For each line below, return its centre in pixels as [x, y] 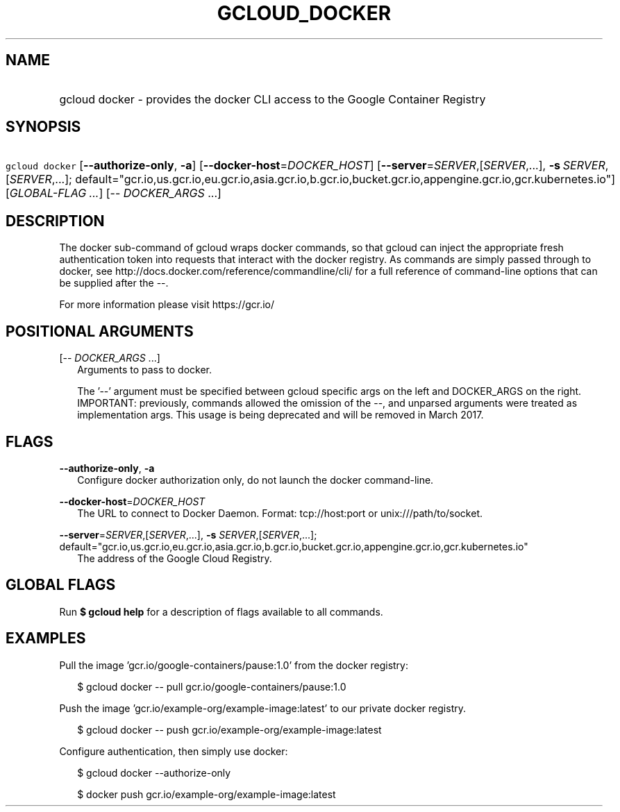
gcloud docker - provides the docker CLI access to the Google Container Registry [273, 99]
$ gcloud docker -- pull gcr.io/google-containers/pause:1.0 [212, 686]
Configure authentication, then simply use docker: [174, 751]
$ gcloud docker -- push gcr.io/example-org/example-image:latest [229, 729]
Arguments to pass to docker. [144, 370]
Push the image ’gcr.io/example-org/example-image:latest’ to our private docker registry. [262, 708]
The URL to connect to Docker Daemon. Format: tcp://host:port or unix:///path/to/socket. [280, 513]
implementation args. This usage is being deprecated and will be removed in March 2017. [280, 415]
